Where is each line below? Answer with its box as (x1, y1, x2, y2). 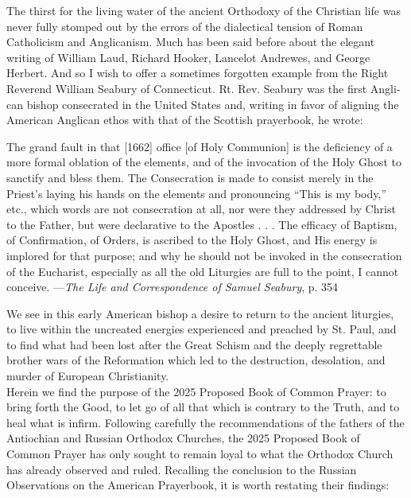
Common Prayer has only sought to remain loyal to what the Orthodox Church (6, 445, 394, 462)
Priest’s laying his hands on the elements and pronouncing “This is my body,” (6, 185, 387, 201)
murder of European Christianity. (6, 368, 169, 384)
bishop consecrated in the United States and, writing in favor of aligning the (26, 95, 399, 112)
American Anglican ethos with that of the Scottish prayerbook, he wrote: (6, 111, 363, 128)
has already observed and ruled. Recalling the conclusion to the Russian (6, 461, 357, 477)
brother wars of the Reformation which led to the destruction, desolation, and (6, 352, 386, 368)
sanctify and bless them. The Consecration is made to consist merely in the (6, 169, 374, 185)
